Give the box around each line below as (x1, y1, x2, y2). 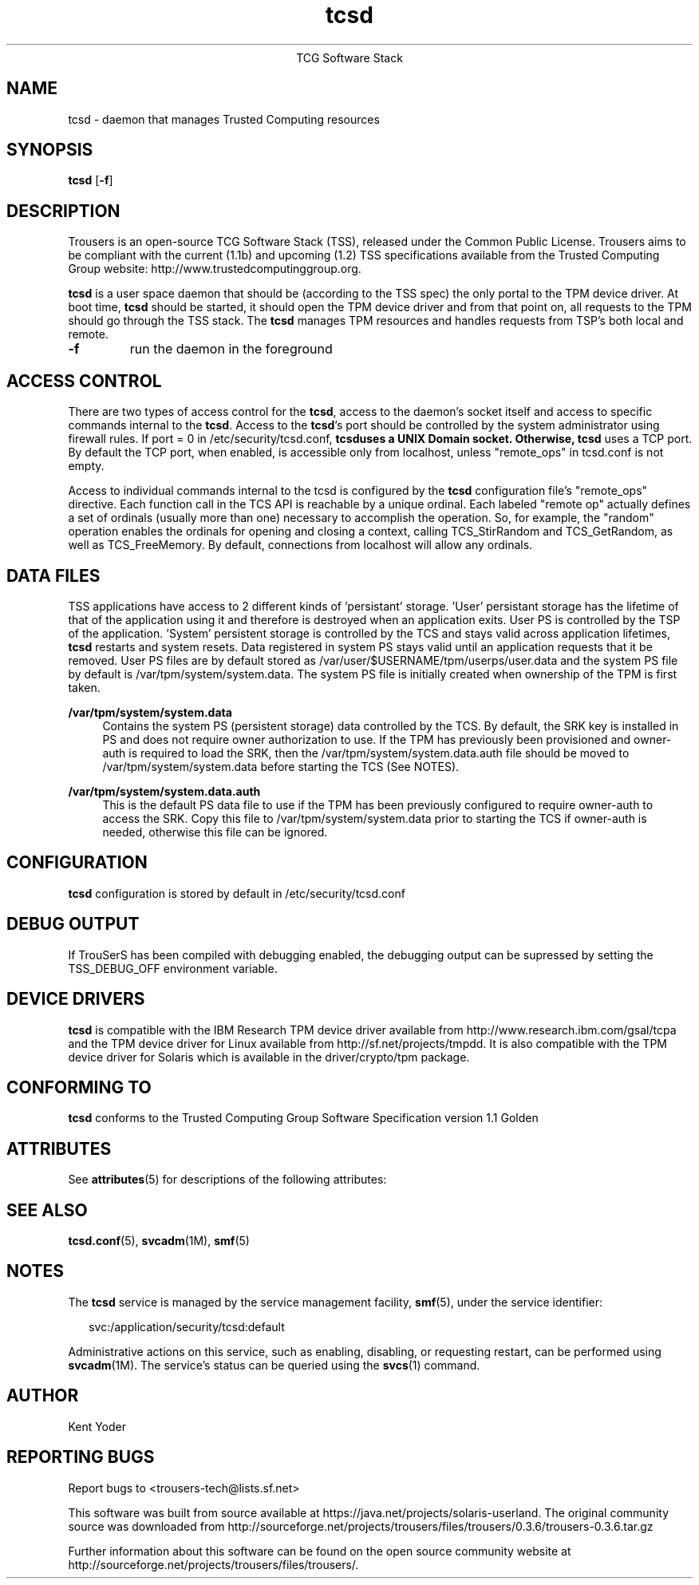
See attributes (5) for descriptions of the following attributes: (68, 1172, 387, 1187)
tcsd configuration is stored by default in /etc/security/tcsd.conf (68, 886, 405, 900)
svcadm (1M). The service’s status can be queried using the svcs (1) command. (68, 1358, 480, 1372)
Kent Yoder (68, 1419, 127, 1433)
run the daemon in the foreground (129, 341, 333, 358)
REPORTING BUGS (6, 1447, 155, 1468)
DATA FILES (6, 565, 101, 586)
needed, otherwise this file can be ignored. (102, 824, 328, 839)
